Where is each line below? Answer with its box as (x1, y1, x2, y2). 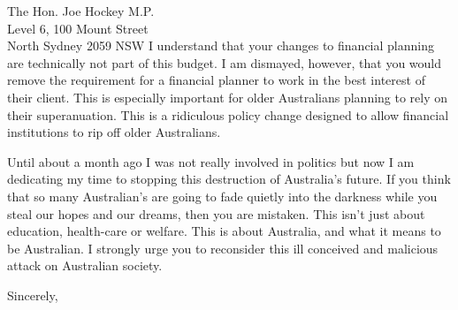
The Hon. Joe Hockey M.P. (7, 2, 155, 19)
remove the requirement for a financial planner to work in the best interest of (7, 71, 425, 89)
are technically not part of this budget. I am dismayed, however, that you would (7, 53, 442, 72)
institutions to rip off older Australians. (7, 123, 221, 141)
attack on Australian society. (7, 256, 163, 275)
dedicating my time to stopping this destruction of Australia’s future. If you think (7, 170, 451, 188)
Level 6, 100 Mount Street (7, 19, 149, 37)
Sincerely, (7, 285, 58, 304)
